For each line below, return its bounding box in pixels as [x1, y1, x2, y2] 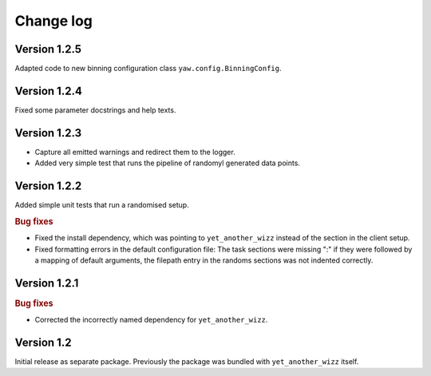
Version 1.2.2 [14, 180, 82, 193]
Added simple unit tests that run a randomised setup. [14, 200, 189, 210]
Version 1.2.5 [14, 42, 82, 56]
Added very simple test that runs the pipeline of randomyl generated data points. [34, 158, 301, 168]
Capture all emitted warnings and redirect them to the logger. [34, 147, 235, 156]
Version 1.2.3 [14, 126, 82, 140]
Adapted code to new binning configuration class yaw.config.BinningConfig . [14, 64, 283, 73]
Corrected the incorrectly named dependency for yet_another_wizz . [34, 315, 268, 325]
